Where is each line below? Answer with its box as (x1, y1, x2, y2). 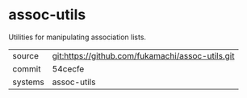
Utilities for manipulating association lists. (8, 32, 147, 42)
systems (12, 76, 44, 88)
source (12, 50, 39, 61)
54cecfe (52, 63, 85, 74)
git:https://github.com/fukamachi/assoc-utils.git (52, 50, 235, 61)
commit (12, 63, 41, 74)
